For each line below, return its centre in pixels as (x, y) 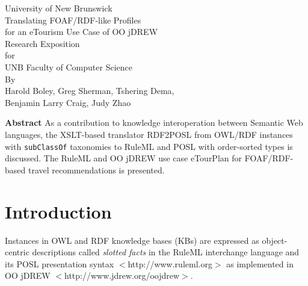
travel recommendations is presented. (96, 169)
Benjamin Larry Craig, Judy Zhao (68, 102)
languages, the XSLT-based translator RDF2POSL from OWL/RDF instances (149, 134)
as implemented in (260, 263)
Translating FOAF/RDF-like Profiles (73, 20)
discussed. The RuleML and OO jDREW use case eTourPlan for (124, 158)
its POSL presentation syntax (60, 263)
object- (275, 240)
